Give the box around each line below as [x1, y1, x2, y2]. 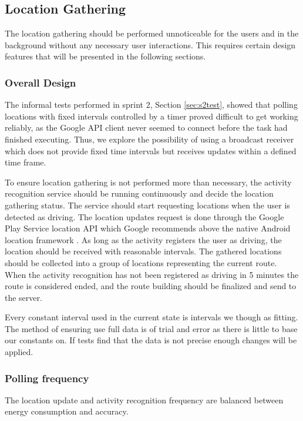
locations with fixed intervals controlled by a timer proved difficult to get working [5, 110, 298, 122]
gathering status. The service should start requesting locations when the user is [5, 198, 290, 211]
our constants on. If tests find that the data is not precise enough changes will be [5, 334, 297, 346]
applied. [5, 346, 33, 358]
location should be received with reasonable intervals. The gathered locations [5, 245, 282, 257]
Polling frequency [5, 370, 89, 385]
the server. [5, 291, 42, 303]
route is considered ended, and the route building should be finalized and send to [5, 280, 297, 292]
